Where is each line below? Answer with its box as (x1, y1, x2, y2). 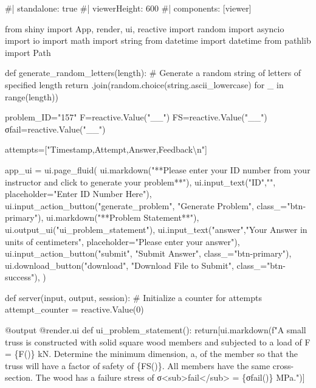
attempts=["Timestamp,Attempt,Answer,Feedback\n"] (5, 143, 207, 156)
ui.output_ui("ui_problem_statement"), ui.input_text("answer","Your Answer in (5, 223, 307, 235)
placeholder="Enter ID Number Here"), (5, 187, 152, 200)
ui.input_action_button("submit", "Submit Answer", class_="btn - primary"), (5, 247, 292, 260)
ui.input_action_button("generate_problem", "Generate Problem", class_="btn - (5, 199, 306, 212)
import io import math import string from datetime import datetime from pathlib (5, 34, 311, 47)
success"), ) (5, 271, 46, 283)
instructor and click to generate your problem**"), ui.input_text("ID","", (5, 175, 276, 188)
